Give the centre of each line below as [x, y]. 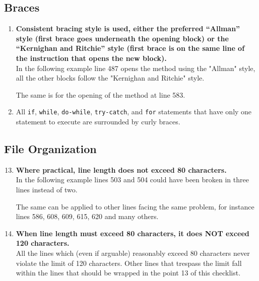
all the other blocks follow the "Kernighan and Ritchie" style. [110, 78]
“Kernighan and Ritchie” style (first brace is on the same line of [130, 48]
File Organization [50, 149]
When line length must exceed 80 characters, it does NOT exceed [133, 233]
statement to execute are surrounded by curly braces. [98, 122]
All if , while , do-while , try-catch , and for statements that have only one [134, 112]
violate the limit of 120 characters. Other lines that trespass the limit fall [129, 263]
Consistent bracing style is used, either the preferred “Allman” [128, 28]
